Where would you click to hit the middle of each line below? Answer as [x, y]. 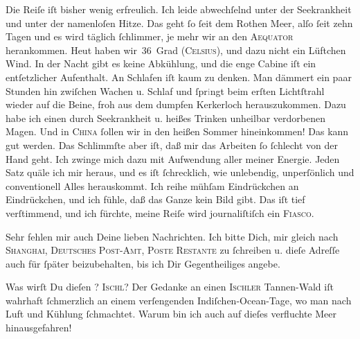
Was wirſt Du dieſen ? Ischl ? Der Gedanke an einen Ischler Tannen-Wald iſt [170, 287]
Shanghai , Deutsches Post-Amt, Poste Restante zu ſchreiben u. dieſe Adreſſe [173, 250]
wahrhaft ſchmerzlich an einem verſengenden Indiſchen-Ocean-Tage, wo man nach [179, 300]
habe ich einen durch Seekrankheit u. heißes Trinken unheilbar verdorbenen [165, 118]
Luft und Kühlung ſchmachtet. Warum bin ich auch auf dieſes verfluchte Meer [171, 314]
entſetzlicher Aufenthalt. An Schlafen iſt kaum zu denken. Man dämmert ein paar [179, 77]
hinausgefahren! [39, 328]
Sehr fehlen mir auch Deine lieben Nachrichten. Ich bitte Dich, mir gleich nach [172, 236]
